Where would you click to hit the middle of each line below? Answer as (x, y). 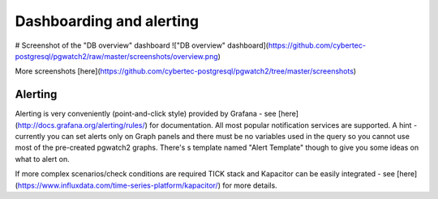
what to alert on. (43, 159)
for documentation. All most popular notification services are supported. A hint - (283, 125)
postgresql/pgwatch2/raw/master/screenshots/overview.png (116, 56)
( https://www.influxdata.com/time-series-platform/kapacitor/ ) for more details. (146, 185)
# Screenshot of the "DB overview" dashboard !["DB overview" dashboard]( (142, 45)
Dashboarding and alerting (107, 21)
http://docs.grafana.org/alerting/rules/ (81, 125)
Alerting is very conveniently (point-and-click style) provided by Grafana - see (146, 114)
